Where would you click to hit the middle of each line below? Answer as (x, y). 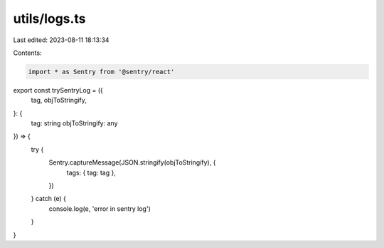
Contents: (27, 53)
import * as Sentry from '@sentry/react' (101, 72)
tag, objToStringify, (59, 100)
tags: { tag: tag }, (91, 172)
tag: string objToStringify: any (74, 123)
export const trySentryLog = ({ (58, 90)
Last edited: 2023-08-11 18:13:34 (61, 40)
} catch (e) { (49, 199)
